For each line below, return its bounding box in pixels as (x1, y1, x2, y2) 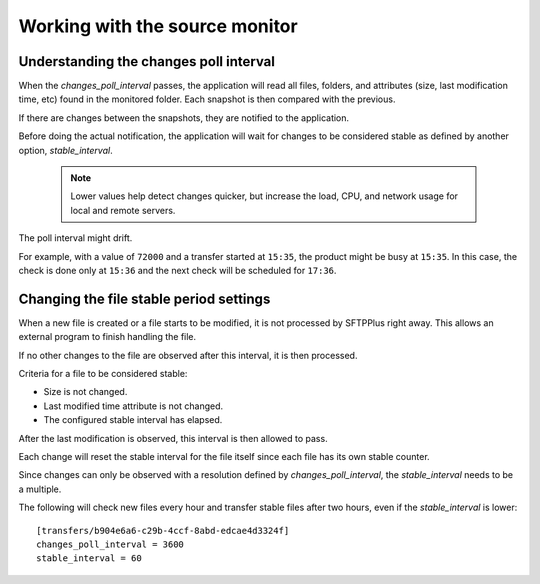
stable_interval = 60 (36, 553, 142, 564)
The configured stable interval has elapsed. (43, 414, 223, 426)
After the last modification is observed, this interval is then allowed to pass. (18, 432, 329, 444)
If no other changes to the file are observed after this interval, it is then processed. (18, 349, 358, 361)
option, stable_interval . (18, 144, 114, 156)
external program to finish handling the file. (18, 331, 197, 343)
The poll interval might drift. (18, 232, 133, 244)
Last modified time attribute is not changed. (43, 400, 224, 412)
